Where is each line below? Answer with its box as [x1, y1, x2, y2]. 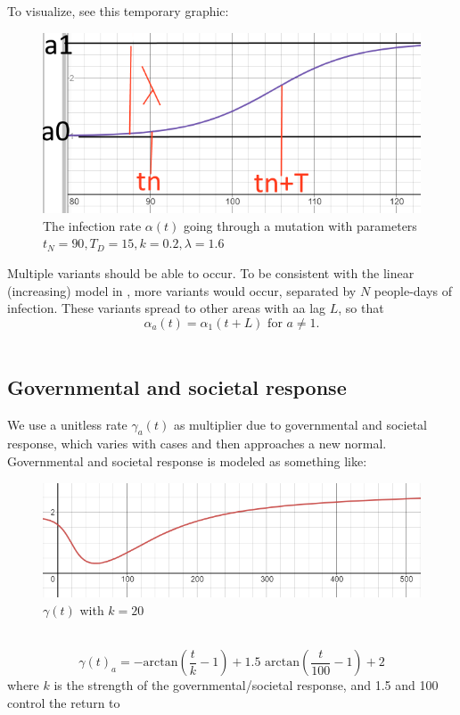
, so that [338, 299, 384, 317]
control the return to [7, 693, 120, 711]
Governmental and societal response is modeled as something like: [7, 451, 367, 470]
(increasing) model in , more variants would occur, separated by [7, 281, 357, 300]
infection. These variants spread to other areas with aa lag [7, 299, 326, 317]
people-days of [374, 281, 453, 300]
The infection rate [43, 216, 142, 234]
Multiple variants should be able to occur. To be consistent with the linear [7, 264, 415, 282]
